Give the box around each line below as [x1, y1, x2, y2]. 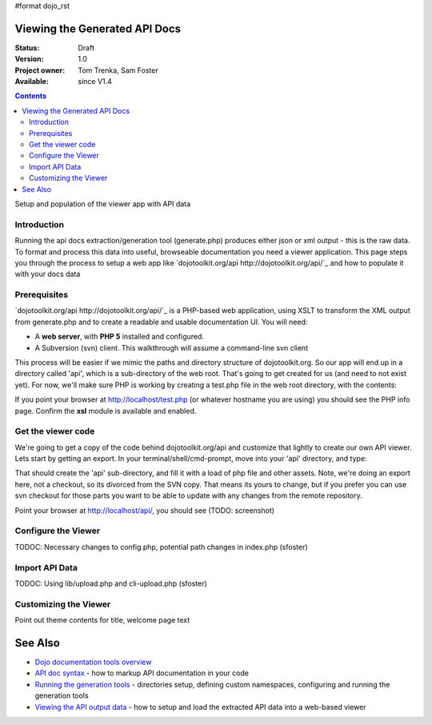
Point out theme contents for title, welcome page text [14, 615, 190, 625]
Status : [14, 42, 40, 52]
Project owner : [14, 65, 66, 75]
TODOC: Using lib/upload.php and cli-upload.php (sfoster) [14, 579, 207, 588]
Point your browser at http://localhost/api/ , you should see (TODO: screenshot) [14, 505, 275, 515]
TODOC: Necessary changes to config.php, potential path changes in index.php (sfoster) [14, 542, 308, 551]
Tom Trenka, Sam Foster [78, 65, 159, 75]
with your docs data [14, 269, 81, 279]
